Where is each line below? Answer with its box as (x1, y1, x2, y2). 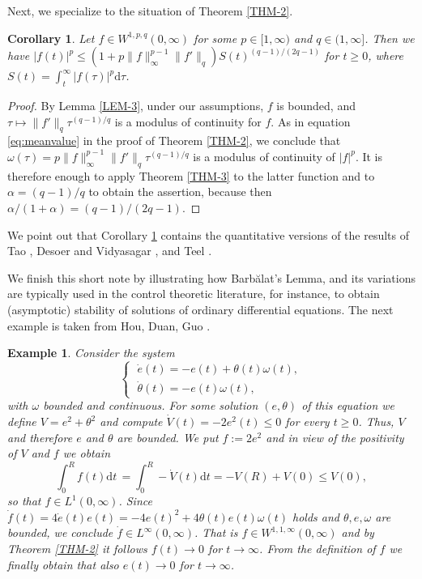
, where (368, 47, 403, 64)
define (7, 413, 36, 430)
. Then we (364, 29, 415, 46)
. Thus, (358, 413, 394, 430)
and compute (100, 413, 163, 430)
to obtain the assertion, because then (88, 183, 272, 200)
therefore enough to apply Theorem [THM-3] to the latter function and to (7, 167, 375, 184)
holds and (292, 508, 340, 525)
